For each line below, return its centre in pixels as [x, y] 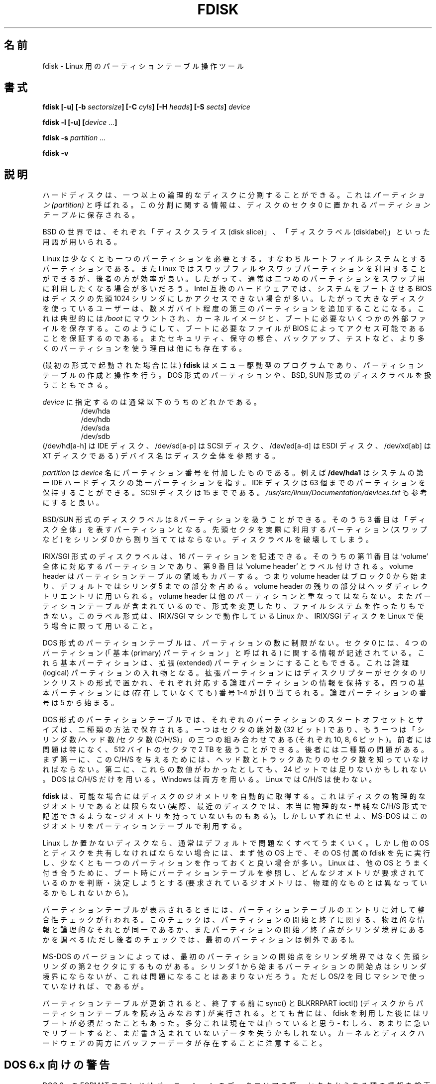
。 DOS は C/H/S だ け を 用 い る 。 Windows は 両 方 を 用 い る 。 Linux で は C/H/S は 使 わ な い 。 [209, 779]
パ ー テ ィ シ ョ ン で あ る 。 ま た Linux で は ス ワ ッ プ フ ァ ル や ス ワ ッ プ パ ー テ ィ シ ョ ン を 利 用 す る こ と [234, 269]
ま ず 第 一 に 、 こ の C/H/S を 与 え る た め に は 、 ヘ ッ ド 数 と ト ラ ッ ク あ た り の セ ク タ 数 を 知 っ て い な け [235, 759]
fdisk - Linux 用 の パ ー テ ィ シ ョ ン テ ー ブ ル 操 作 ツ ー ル [143, 66]
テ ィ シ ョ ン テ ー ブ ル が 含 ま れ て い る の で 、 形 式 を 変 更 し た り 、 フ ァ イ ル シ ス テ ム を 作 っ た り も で [233, 606]
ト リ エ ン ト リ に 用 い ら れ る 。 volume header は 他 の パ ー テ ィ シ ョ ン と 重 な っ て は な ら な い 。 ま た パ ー [237, 596]
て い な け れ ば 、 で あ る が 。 [95, 986]
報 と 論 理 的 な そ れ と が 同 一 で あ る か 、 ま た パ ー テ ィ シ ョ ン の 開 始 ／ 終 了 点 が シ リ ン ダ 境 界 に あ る [233, 930]
